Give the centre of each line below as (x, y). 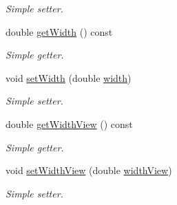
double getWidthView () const (69, 123)
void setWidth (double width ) (69, 77)
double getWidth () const (59, 31)
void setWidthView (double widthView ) (89, 170)
